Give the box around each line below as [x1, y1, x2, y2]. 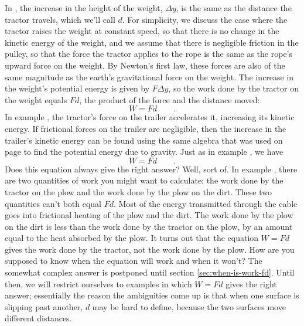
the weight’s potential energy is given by [5, 82, 150, 94]
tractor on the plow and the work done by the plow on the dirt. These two [5, 185, 272, 198]
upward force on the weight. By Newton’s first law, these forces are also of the [5, 59, 285, 71]
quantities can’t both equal [5, 197, 101, 209]
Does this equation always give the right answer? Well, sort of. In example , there [5, 162, 298, 175]
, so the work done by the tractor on [168, 82, 299, 94]
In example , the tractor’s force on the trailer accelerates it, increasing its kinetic [5, 111, 295, 123]
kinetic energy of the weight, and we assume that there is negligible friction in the [5, 36, 299, 48]
